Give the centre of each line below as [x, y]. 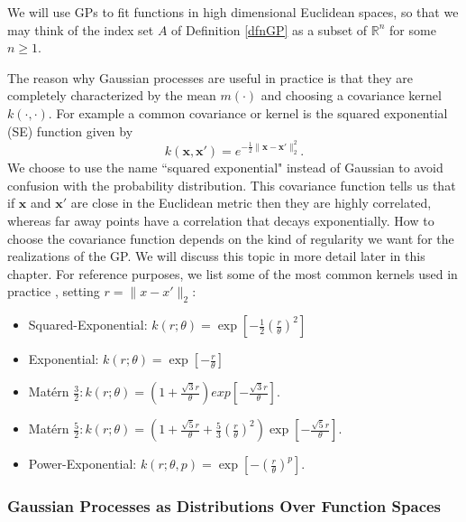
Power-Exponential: [82, 464]
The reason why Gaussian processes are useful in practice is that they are [210, 77]
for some [413, 29]
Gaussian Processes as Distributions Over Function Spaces [224, 506]
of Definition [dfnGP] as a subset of [270, 29]
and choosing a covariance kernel [351, 95]
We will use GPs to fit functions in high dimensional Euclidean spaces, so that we [233, 12]
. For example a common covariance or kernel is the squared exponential [248, 112]
